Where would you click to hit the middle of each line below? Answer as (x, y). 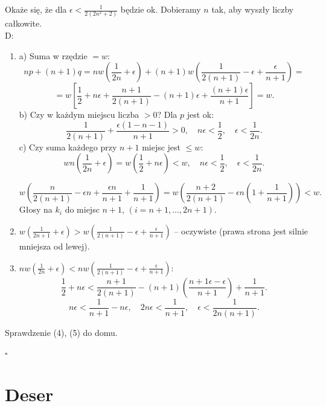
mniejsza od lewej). (54, 246)
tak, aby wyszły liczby (253, 9)
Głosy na (36, 209)
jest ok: (200, 114)
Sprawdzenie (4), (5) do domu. (61, 332)
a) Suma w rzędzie (53, 55)
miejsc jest (161, 147)
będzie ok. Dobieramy (161, 9)
